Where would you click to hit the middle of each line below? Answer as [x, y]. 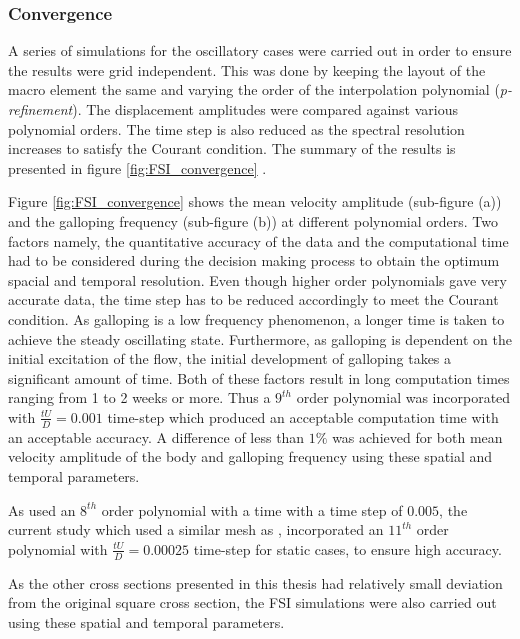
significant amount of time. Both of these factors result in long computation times [259, 377]
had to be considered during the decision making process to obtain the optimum [254, 260]
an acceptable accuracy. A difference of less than [156, 436]
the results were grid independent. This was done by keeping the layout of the [247, 69]
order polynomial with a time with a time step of [252, 509]
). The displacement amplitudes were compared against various [265, 109]
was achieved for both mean [417, 436]
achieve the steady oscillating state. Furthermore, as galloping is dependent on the [260, 338]
